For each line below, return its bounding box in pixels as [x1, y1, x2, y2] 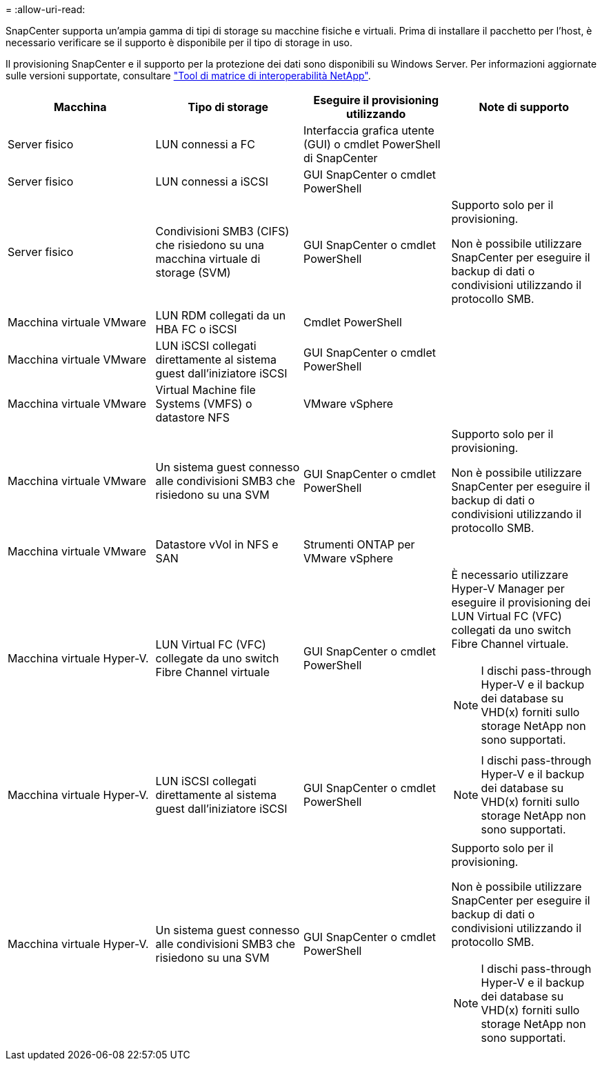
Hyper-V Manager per [451, 582, 565, 595]
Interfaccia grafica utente [303, 124, 434, 137]
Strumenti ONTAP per [303, 537, 415, 551]
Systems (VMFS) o [155, 397, 252, 411]
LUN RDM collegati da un [155, 308, 286, 322]
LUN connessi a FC [155, 137, 255, 151]
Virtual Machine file [155, 383, 256, 397]
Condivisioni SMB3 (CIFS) [155, 224, 290, 238]
